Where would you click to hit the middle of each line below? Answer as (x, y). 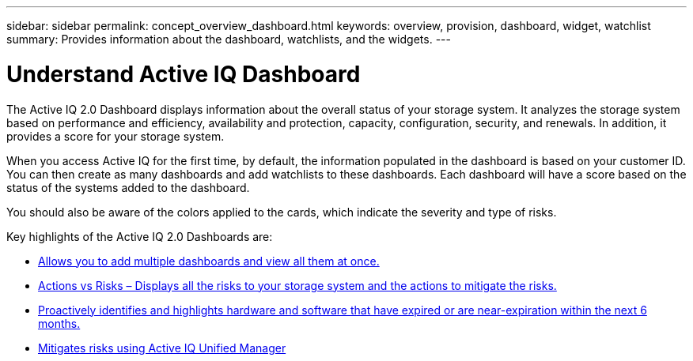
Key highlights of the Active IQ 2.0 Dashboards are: (140, 236)
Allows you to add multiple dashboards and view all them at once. (209, 261)
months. (59, 323)
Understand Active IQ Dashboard (184, 74)
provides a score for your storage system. (116, 136)
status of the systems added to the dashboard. (128, 187)
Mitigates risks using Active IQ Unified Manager (162, 348)
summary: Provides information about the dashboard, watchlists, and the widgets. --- (229, 39)
